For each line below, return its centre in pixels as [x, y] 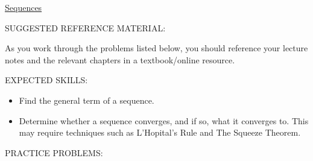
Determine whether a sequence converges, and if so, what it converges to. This [164, 120]
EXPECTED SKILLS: [46, 80]
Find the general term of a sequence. [87, 100]
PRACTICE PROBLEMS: [54, 152]
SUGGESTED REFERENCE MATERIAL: [85, 27]
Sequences [24, 7]
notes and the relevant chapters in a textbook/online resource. [120, 59]
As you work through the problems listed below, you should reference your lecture [156, 48]
